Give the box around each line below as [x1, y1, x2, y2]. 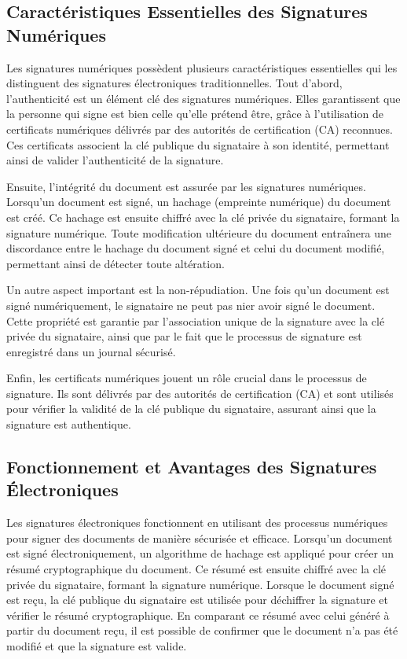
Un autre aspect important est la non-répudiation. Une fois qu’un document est [6, 282, 390, 298]
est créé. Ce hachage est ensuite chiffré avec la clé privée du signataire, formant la [6, 208, 400, 225]
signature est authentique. [6, 416, 131, 433]
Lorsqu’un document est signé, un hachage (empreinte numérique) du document [6, 193, 391, 210]
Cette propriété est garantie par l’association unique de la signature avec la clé [6, 312, 385, 329]
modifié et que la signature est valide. [6, 638, 187, 653]
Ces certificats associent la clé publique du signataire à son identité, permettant [6, 136, 390, 153]
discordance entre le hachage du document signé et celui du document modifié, [6, 240, 385, 256]
